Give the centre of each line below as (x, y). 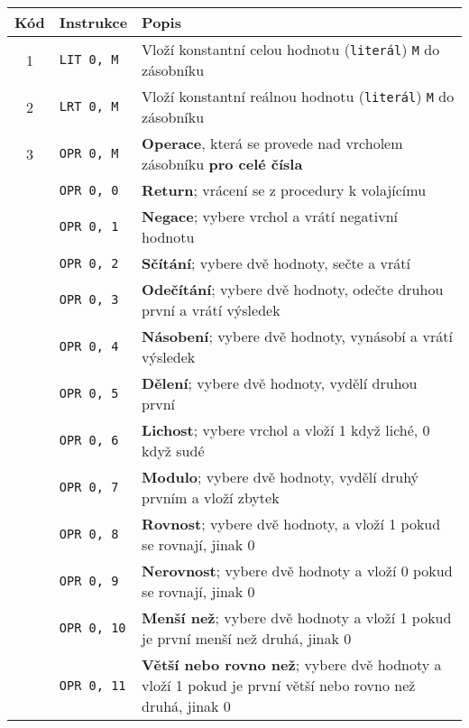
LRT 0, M (89, 106)
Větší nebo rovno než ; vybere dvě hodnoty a (292, 664)
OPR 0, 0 (89, 190)
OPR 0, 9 (89, 581)
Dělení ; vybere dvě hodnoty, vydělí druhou (280, 383)
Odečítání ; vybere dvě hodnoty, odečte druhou (293, 289)
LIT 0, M (89, 60)
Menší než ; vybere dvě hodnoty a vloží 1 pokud (297, 617)
